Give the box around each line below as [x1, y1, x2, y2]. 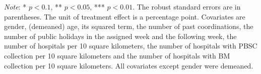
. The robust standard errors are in [133, 1, 241, 11]
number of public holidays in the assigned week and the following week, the [4, 30, 237, 41]
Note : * [4, 1, 27, 11]
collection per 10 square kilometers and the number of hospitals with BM [4, 50, 230, 60]
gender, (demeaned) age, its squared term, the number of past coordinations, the [4, 21, 253, 31]
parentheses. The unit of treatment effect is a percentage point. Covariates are [4, 11, 245, 21]
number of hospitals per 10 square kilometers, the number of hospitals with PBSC [4, 40, 257, 51]
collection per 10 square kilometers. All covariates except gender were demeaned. [4, 60, 253, 70]
